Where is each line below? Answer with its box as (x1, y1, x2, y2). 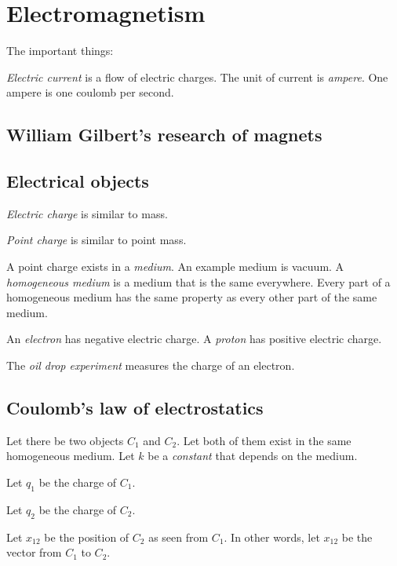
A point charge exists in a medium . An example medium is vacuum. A (6, 258, 344, 275)
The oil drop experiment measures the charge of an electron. (6, 357, 295, 374)
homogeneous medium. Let (6, 447, 135, 464)
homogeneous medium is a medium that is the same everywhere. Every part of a (6, 273, 391, 290)
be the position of (44, 528, 129, 545)
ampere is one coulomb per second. (6, 84, 174, 100)
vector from (6, 544, 62, 561)
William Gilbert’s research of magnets (6, 122, 322, 147)
